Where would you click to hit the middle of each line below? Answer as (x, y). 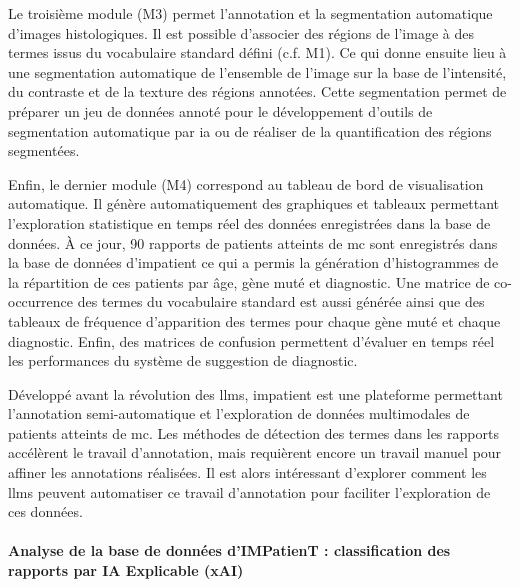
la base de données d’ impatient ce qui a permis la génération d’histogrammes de (253, 262)
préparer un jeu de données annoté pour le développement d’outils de (220, 110)
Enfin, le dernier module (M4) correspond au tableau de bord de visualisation (246, 183)
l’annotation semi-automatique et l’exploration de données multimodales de (239, 413)
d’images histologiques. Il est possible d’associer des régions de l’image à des (241, 32)
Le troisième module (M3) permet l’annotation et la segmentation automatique (250, 13)
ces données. (45, 511)
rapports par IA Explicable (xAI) (126, 570)
